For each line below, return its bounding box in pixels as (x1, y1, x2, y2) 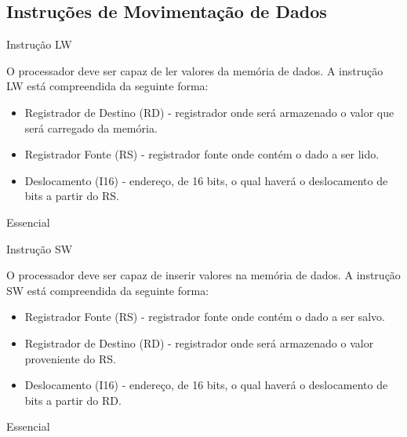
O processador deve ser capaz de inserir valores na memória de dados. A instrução (6, 267, 401, 283)
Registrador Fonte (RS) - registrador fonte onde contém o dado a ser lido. (24, 146, 380, 162)
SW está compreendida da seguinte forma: (6, 282, 209, 298)
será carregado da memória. (24, 119, 158, 136)
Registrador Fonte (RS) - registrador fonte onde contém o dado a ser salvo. (24, 308, 386, 325)
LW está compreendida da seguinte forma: (6, 78, 209, 94)
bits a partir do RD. (24, 391, 122, 408)
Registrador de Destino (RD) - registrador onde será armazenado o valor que (24, 104, 394, 120)
